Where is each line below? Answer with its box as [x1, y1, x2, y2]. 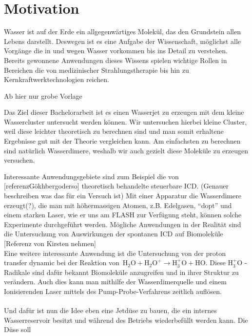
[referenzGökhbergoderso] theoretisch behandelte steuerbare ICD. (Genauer [4, 181, 229, 191]
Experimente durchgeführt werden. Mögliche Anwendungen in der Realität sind [4, 219, 241, 229]
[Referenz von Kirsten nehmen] [4, 238, 96, 248]
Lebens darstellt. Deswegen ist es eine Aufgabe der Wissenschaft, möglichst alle [4, 36, 241, 46]
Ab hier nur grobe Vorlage [4, 90, 82, 101]
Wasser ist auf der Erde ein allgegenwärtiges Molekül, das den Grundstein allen [4, 26, 241, 37]
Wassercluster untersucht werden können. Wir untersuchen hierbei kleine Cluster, [4, 116, 247, 126]
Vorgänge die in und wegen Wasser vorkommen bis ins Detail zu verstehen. [4, 45, 228, 56]
